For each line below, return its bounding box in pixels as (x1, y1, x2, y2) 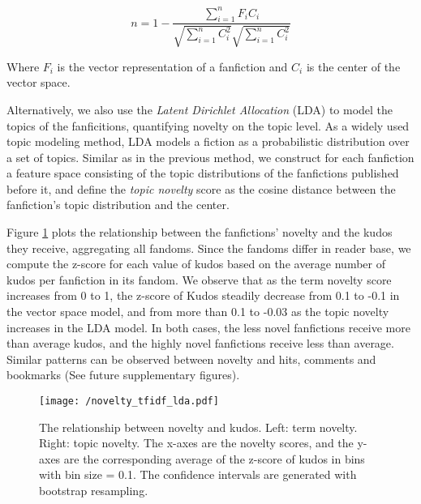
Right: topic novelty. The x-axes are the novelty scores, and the (39, 434, 354, 451)
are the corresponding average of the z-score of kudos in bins (63, 450, 365, 467)
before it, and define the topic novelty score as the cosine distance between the (6, 180, 396, 197)
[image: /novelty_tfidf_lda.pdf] (39, 395, 219, 407)
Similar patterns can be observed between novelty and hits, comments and (6, 350, 376, 367)
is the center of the (306, 58, 401, 75)
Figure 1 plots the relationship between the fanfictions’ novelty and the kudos (6, 224, 393, 241)
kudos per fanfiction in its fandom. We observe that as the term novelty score (6, 271, 392, 288)
